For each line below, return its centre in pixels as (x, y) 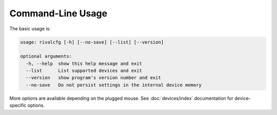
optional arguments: (46, 56)
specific (18, 105)
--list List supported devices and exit (84, 71)
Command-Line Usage (58, 13)
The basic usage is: (30, 29)
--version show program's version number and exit (93, 78)
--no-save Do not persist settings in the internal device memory (114, 85)
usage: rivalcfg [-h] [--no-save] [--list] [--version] (92, 42)
